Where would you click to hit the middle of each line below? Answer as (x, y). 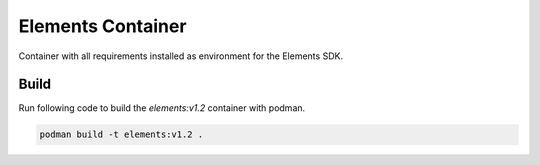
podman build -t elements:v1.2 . (121, 134)
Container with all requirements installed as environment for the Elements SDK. (181, 56)
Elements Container (102, 26)
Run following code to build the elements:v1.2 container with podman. (162, 108)
